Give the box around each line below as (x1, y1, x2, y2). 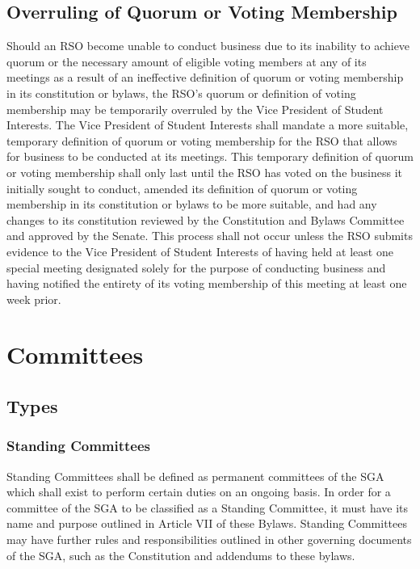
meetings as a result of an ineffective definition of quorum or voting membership (6, 69, 404, 86)
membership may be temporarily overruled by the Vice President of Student (6, 100, 384, 117)
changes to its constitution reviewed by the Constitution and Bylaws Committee (6, 211, 405, 228)
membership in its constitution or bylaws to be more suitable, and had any (6, 196, 377, 213)
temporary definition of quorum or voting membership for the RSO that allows (6, 132, 397, 149)
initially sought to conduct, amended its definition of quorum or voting (6, 179, 358, 196)
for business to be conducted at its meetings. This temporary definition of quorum (6, 148, 414, 165)
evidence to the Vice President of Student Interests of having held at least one (6, 242, 393, 259)
